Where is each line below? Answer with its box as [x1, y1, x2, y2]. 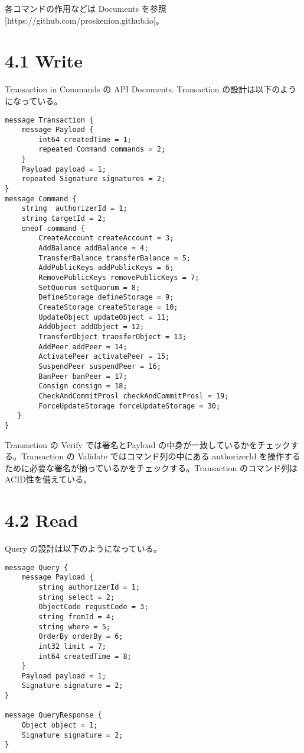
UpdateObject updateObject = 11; [38, 313, 170, 321]
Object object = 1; [21, 721, 98, 730]
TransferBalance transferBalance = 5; [38, 253, 191, 262]
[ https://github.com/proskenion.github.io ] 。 [5, 14, 164, 26]
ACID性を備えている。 [5, 473, 92, 485]
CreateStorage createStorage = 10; [38, 303, 178, 311]
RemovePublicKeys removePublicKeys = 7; [38, 273, 200, 282]
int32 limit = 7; [38, 642, 106, 651]
